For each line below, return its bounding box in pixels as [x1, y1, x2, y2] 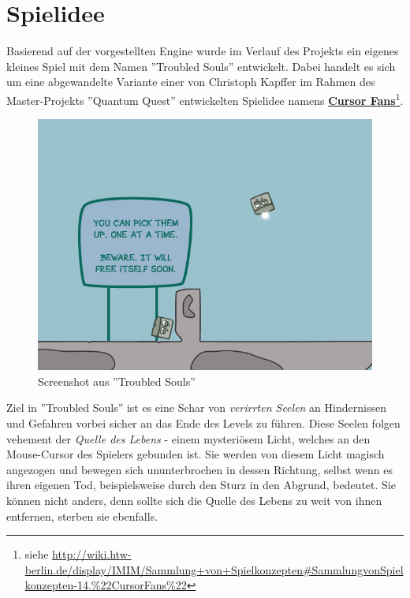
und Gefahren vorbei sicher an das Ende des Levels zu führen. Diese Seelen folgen [6, 414, 401, 431]
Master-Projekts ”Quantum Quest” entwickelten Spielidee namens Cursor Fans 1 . [6, 89, 404, 108]
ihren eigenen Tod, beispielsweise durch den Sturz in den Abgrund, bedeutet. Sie [6, 477, 396, 493]
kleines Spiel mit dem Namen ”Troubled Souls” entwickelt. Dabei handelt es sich [6, 58, 396, 74]
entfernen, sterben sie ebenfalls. [6, 507, 158, 524]
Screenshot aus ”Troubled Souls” [38, 372, 196, 389]
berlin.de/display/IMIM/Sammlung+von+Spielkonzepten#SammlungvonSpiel [24, 561, 404, 577]
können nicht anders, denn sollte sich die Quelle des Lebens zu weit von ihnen [6, 491, 382, 508]
